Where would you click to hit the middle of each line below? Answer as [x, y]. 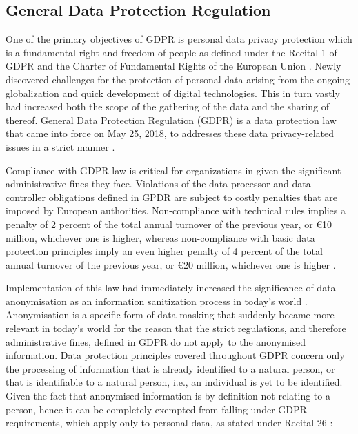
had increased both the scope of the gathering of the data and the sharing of [167, 106]
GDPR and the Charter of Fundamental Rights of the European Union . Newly [173, 66]
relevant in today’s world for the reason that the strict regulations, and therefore [176, 328]
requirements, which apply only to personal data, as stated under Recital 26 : [169, 423]
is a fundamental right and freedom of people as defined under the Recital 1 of [171, 52]
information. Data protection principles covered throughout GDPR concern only [175, 355]
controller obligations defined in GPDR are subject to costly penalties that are [172, 197]
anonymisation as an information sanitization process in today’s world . [157, 301]
